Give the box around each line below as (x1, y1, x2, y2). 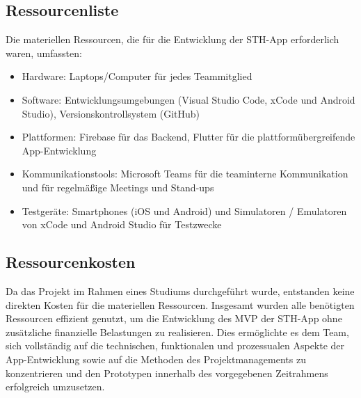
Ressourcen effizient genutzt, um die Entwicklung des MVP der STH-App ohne (6, 311, 342, 326)
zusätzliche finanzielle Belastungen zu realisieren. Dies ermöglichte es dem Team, (6, 324, 349, 339)
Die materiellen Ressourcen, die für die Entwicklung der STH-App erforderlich (6, 32, 339, 47)
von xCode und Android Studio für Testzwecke (22, 217, 222, 232)
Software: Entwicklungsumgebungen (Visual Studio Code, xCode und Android (22, 92, 355, 106)
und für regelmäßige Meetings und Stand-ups (22, 180, 214, 194)
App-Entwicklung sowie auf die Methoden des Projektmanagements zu (6, 351, 306, 366)
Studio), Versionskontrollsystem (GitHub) (22, 106, 200, 120)
